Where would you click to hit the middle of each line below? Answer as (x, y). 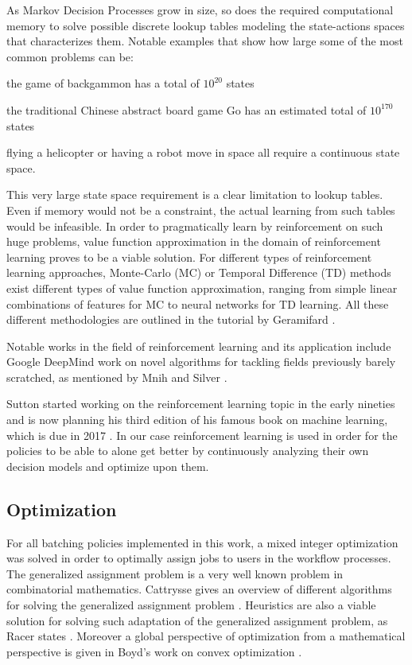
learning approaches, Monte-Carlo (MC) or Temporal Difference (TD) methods (199, 272)
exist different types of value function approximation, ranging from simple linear (202, 288)
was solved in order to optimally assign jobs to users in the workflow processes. (199, 558)
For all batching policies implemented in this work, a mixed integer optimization (202, 542)
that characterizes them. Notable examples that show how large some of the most (205, 41)
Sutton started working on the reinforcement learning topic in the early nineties (201, 404)
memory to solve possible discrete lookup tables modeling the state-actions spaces (206, 25)
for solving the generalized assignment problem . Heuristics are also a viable (191, 605)
